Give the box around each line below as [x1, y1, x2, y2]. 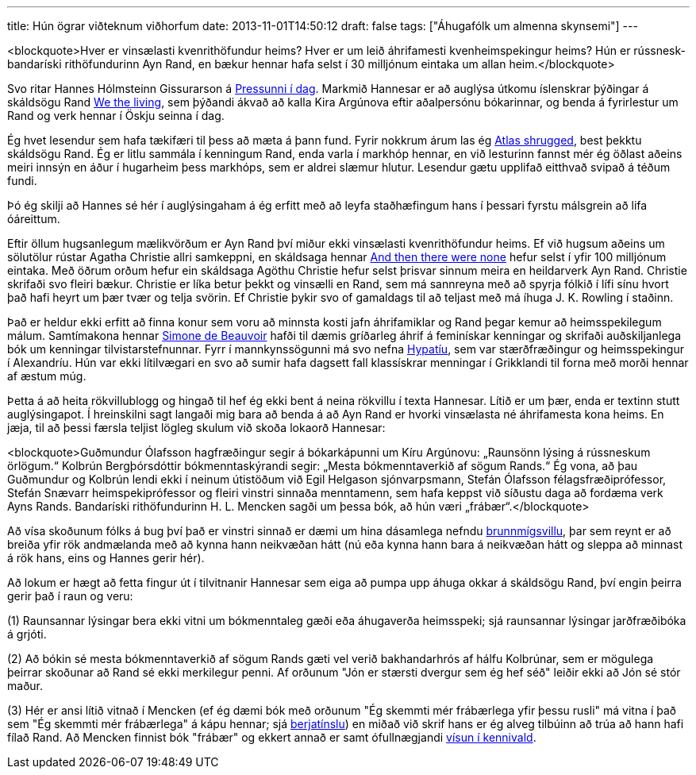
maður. [7, 679, 43, 692]
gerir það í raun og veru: [7, 589, 133, 603]
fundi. [7, 174, 37, 187]
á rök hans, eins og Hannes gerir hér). [7, 551, 205, 565]
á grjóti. [7, 627, 47, 641]
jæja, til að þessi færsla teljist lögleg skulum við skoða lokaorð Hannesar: [7, 421, 386, 434]
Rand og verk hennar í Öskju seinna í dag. [7, 109, 225, 122]
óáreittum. [7, 212, 60, 226]
